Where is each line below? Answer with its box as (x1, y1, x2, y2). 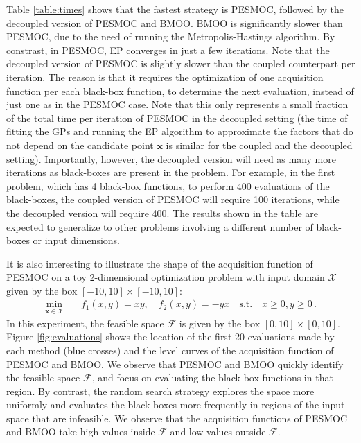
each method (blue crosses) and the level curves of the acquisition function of (6, 342, 334, 357)
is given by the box (179, 315, 261, 330)
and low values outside (170, 424, 266, 439)
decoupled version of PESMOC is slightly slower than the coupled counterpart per (6, 56, 355, 71)
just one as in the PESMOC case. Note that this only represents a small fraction (6, 97, 349, 112)
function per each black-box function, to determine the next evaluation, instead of (6, 83, 354, 98)
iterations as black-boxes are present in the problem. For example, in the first (6, 165, 335, 180)
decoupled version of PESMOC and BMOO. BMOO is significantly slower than (6, 15, 343, 30)
